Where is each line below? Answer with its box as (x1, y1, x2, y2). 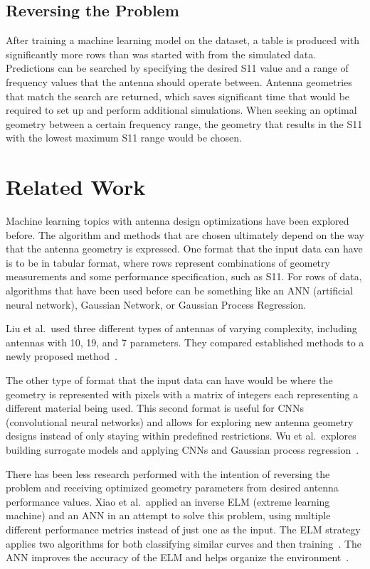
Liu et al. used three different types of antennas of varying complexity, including (6, 321, 357, 336)
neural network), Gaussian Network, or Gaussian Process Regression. (6, 297, 307, 312)
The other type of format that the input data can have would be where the (6, 373, 333, 388)
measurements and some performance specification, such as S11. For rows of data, (6, 269, 362, 284)
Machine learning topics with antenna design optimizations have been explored (6, 213, 349, 228)
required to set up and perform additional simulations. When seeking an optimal (6, 102, 357, 117)
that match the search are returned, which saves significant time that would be (6, 88, 350, 103)
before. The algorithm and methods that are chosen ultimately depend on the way (6, 227, 364, 242)
